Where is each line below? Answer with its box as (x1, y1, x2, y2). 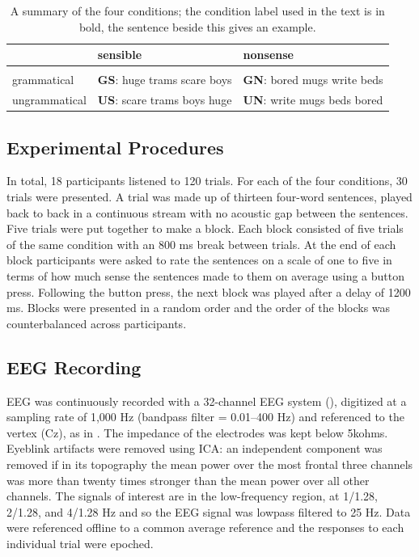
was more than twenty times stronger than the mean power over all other (6, 471, 370, 488)
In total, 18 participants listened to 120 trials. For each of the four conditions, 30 (6, 172, 408, 189)
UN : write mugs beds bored (243, 91, 383, 108)
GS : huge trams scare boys (97, 71, 232, 88)
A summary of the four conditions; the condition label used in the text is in (10, 2, 385, 19)
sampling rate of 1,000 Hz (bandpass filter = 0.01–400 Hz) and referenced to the (6, 408, 404, 425)
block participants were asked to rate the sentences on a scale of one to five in (6, 251, 392, 268)
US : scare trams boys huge (97, 91, 232, 108)
